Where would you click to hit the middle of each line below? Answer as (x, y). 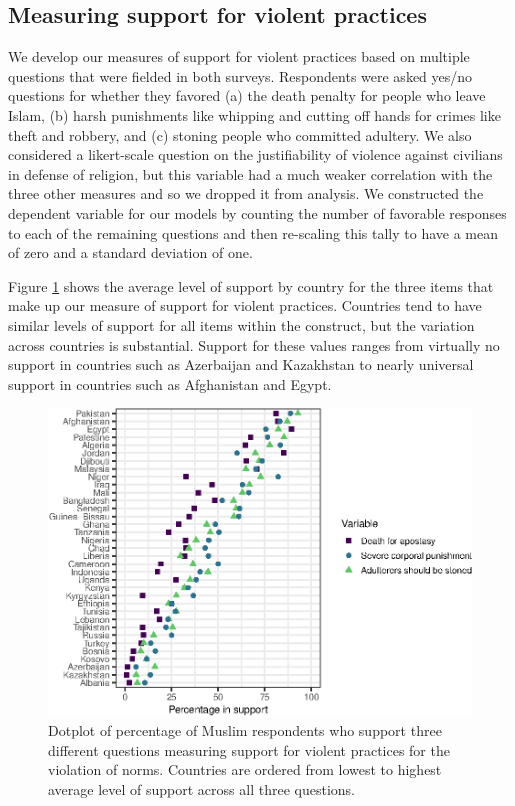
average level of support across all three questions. (201, 789)
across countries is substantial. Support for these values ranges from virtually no (254, 344)
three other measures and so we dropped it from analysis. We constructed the (246, 193)
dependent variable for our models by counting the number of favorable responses (257, 212)
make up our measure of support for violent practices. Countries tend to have (245, 305)
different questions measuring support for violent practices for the (249, 749)
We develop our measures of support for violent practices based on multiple (239, 56)
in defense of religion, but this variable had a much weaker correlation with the (250, 173)
